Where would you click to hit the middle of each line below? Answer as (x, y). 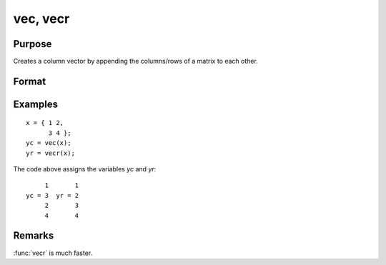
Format (30, 81)
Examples (36, 104)
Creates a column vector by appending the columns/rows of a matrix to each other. (136, 61)
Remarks (34, 236)
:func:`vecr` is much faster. (53, 253)
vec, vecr (41, 19)
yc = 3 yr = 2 (53, 195)
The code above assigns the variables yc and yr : (85, 169)
